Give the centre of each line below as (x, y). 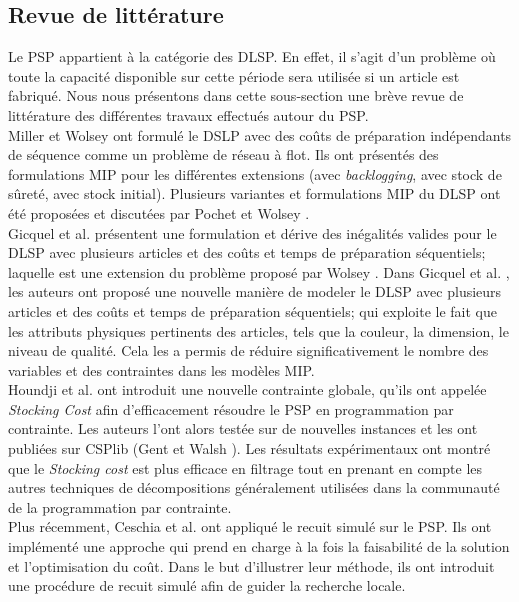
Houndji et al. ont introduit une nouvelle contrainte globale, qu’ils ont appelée (247, 389)
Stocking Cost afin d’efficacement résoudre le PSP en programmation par (231, 408)
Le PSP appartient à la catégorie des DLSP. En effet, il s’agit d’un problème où (252, 56)
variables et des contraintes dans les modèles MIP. (161, 369)
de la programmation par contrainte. (120, 506)
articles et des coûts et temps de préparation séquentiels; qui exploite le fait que (252, 310)
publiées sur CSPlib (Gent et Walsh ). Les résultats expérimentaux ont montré (249, 448)
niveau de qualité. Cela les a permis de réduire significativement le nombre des (248, 350)
